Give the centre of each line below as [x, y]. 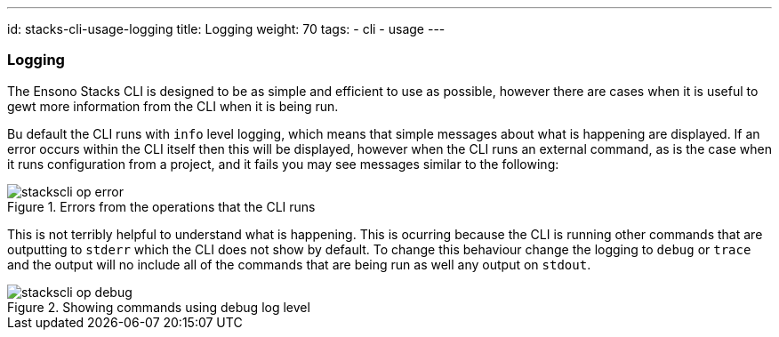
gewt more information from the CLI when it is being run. [173, 106]
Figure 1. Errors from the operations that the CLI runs [161, 206]
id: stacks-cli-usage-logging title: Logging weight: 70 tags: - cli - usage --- [226, 29]
